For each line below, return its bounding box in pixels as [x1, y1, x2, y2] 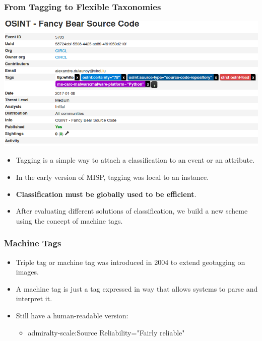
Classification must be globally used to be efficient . [16, 188, 196, 199]
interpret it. [16, 293, 52, 304]
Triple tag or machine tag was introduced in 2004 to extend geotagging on [16, 256, 245, 267]
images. [16, 266, 39, 277]
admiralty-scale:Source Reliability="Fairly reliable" [28, 327, 185, 337]
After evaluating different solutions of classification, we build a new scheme [16, 206, 248, 216]
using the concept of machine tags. [16, 215, 123, 226]
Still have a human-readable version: [16, 310, 128, 320]
